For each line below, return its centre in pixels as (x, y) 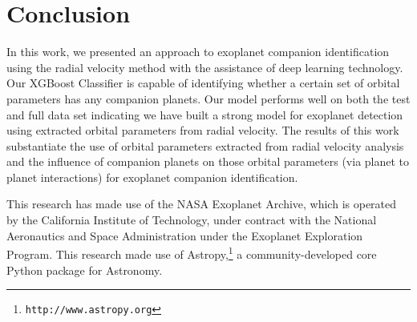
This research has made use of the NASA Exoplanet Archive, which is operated (202, 204)
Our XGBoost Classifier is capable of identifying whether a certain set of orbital (203, 83)
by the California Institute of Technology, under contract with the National (192, 220)
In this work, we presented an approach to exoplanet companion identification (198, 52)
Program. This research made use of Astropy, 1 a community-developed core (192, 253)
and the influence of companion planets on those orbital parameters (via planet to (208, 161)
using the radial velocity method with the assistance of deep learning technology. (205, 67)
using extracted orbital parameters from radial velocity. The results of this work (203, 130)
